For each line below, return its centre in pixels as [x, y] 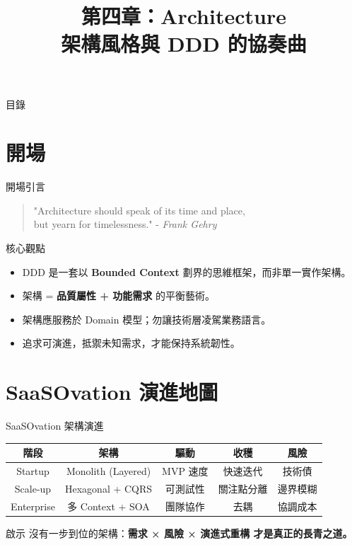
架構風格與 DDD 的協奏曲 [184, 44]
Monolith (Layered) [108, 471]
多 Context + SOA [108, 506]
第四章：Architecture [184, 16]
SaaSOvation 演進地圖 [112, 392]
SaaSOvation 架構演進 [55, 426]
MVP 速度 [185, 471]
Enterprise [33, 506]
